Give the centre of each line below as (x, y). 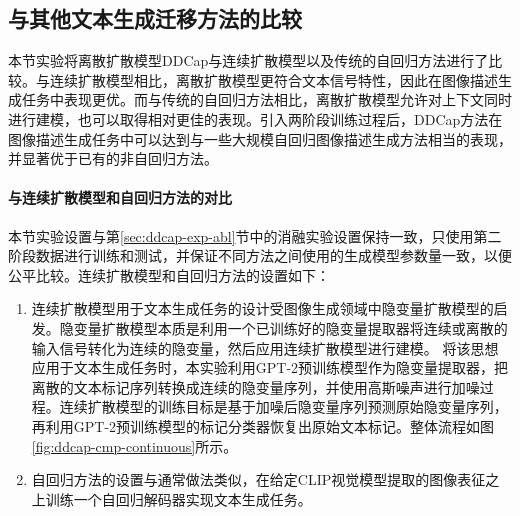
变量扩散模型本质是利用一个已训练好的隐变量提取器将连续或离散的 (290, 327)
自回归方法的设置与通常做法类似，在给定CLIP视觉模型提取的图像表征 (258, 479)
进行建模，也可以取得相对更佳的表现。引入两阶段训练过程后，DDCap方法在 (255, 118)
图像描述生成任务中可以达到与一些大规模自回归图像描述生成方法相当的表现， (260, 138)
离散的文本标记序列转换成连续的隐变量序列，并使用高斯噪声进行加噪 (255, 386)
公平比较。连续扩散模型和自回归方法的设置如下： (169, 274)
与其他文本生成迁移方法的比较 (155, 18)
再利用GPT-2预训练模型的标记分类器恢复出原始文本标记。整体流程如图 (263, 425)
